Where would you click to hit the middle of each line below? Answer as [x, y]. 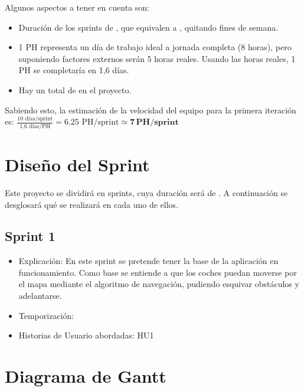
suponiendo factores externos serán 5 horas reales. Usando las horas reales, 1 [157, 58]
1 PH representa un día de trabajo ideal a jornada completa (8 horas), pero [155, 47]
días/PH [40, 126]
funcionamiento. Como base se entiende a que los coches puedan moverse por [158, 272]
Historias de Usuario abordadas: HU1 [86, 335]
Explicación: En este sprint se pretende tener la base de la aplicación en [148, 261]
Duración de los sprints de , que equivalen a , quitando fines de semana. [148, 27]
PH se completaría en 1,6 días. [74, 70]
